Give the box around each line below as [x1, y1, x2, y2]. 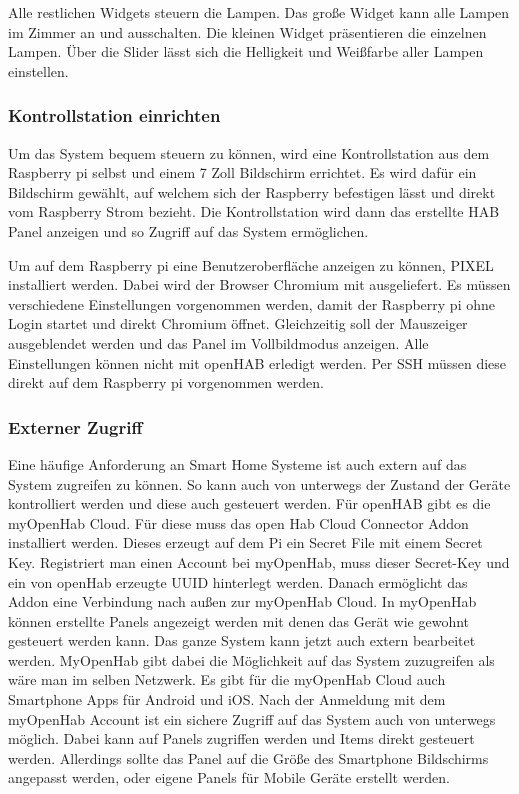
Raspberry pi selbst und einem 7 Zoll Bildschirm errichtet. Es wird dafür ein [8, 162, 477, 183]
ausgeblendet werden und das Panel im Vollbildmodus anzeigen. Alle [8, 332, 429, 353]
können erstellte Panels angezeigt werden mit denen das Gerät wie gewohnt [8, 610, 470, 631]
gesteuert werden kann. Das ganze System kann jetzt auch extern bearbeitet [8, 630, 476, 651]
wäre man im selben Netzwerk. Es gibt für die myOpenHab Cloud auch [8, 669, 446, 690]
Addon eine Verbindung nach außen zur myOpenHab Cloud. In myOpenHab [8, 591, 477, 612]
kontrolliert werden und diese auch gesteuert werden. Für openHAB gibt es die [8, 493, 491, 514]
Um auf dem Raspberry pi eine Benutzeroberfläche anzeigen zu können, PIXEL [8, 254, 494, 275]
